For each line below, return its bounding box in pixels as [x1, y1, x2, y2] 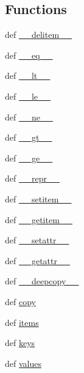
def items [5, 316, 39, 328]
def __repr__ [5, 172, 60, 185]
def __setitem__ [5, 192, 72, 205]
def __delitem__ [5, 28, 72, 41]
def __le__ [5, 89, 51, 102]
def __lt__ [5, 69, 51, 82]
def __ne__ [5, 110, 53, 123]
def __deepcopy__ [5, 275, 79, 287]
